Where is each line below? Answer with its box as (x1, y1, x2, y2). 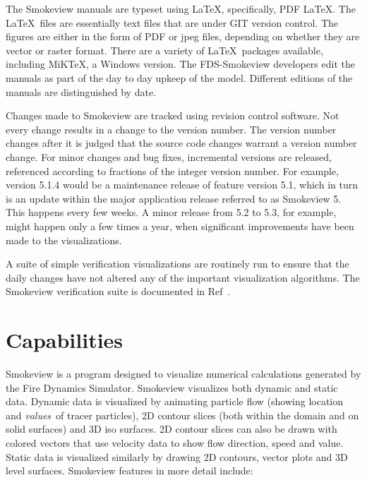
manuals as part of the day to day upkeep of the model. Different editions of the (6, 70, 353, 85)
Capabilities (6, 325, 124, 354)
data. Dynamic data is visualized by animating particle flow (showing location (6, 394, 344, 409)
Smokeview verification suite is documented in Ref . (6, 284, 231, 299)
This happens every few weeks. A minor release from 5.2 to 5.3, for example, (6, 205, 337, 220)
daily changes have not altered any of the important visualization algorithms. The (6, 270, 360, 284)
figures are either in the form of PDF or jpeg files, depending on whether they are (6, 29, 360, 44)
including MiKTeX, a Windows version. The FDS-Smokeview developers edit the (6, 56, 355, 71)
